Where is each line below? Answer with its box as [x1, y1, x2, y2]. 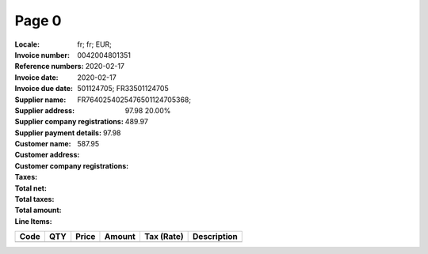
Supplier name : [14, 95, 67, 104]
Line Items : [14, 216, 52, 226]
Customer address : [14, 150, 80, 160]
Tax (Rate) [143, 231, 184, 242]
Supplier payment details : [14, 127, 102, 138]
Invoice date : [14, 72, 59, 82]
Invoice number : [14, 50, 71, 59]
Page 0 [14, 12, 62, 29]
